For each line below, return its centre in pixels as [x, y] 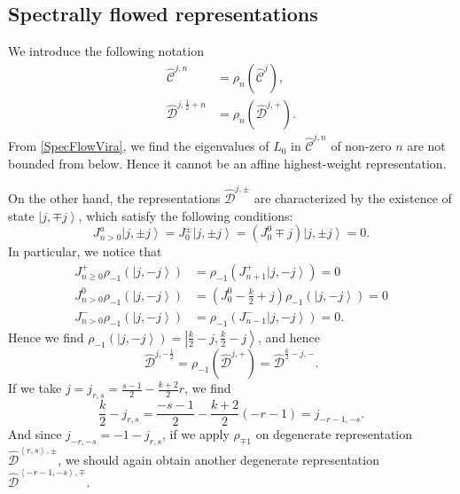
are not [426, 146]
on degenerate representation [334, 434]
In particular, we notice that [85, 251]
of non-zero [361, 146]
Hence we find [46, 337]
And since [35, 434]
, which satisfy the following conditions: [186, 215]
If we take [35, 388]
